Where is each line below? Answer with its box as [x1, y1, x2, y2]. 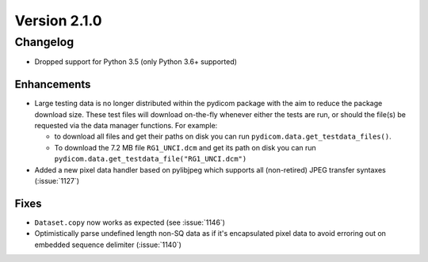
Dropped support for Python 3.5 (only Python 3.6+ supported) [34, 57, 238, 66]
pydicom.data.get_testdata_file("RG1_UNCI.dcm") [54, 154, 247, 164]
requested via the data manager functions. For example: [34, 121, 218, 131]
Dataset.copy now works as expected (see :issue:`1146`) [34, 218, 226, 227]
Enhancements [14, 78, 91, 91]
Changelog [14, 35, 75, 49]
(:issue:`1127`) [34, 177, 79, 186]
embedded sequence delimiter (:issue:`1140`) [34, 240, 182, 249]
